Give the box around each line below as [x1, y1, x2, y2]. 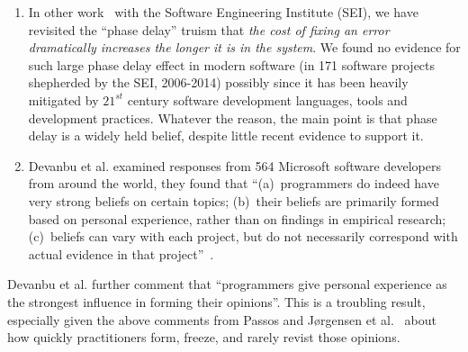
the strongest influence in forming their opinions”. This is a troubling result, [7, 292, 426, 311]
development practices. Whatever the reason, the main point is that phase [28, 108, 437, 127]
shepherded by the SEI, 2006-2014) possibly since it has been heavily [28, 73, 409, 92]
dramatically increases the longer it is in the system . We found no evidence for [28, 38, 461, 57]
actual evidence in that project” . [28, 244, 214, 263]
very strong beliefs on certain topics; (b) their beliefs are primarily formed [28, 191, 439, 210]
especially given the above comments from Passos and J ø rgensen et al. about [7, 310, 436, 329]
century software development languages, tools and [127, 90, 408, 109]
